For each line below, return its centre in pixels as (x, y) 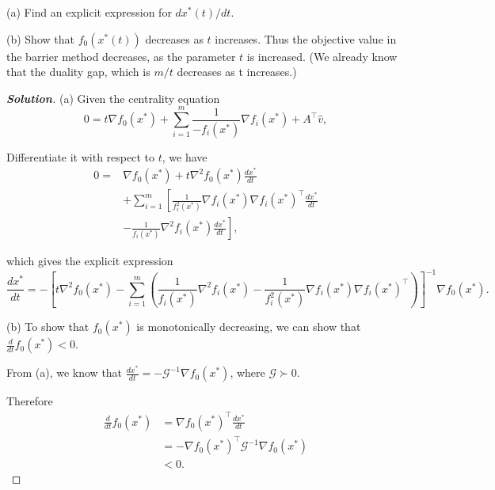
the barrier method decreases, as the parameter (121, 56)
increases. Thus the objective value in (306, 38)
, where (247, 372)
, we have (185, 156)
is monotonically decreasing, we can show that (249, 327)
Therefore (30, 401)
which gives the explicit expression (90, 261)
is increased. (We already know (322, 56)
